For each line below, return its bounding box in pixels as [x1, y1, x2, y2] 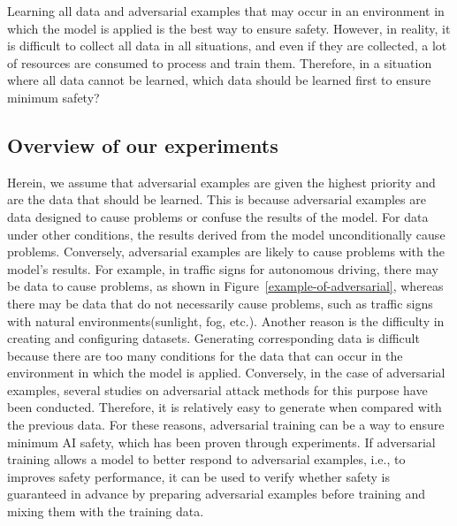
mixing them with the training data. [7, 502, 204, 521]
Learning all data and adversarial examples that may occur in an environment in [7, 2, 445, 19]
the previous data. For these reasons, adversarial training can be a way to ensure [7, 415, 445, 434]
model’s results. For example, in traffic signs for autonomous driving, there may [7, 259, 438, 278]
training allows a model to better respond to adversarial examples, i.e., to [7, 450, 406, 469]
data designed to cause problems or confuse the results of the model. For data [7, 207, 429, 225]
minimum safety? [7, 88, 100, 106]
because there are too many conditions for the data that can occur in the [7, 346, 403, 364]
